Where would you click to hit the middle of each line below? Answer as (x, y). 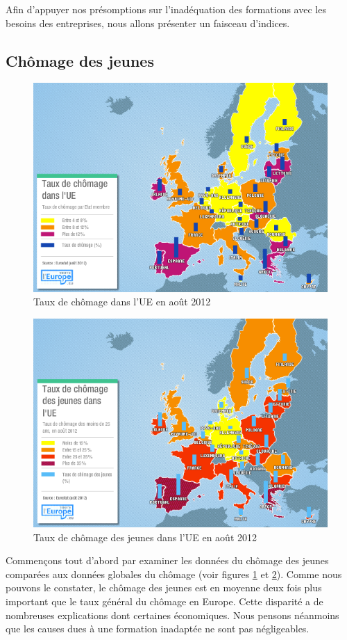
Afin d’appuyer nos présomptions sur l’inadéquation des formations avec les (166, 9)
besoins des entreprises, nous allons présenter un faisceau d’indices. (148, 23)
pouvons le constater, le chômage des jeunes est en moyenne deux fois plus (164, 587)
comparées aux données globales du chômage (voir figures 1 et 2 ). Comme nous (174, 574)
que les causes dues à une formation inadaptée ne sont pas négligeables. (158, 629)
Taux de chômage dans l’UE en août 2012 (122, 302)
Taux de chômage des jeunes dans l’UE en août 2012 (145, 537)
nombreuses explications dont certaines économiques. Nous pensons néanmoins (172, 615)
